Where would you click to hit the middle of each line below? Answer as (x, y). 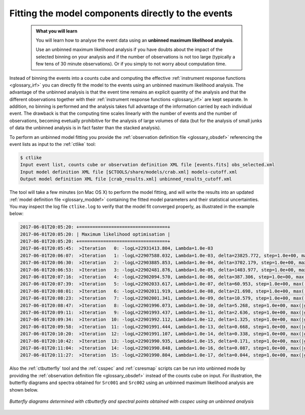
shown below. (24, 390)
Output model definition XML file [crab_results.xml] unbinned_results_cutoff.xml (126, 179)
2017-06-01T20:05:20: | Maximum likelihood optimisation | (95, 234)
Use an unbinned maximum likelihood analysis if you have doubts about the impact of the (129, 50)
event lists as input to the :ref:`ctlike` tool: (53, 144)
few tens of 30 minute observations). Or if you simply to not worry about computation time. (131, 64)
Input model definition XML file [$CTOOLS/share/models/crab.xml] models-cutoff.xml (129, 172)
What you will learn (57, 31)
